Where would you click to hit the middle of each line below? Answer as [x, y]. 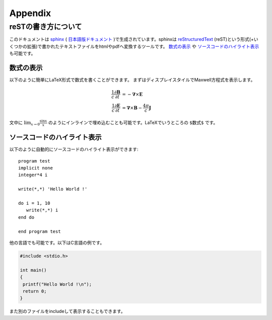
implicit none [36, 168]
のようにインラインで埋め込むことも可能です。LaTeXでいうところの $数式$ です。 [133, 123]
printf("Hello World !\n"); [57, 284]
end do [26, 217]
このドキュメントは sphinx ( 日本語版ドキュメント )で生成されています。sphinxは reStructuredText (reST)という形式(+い [134, 39]
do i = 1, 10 [34, 203]
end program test [40, 231]
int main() [33, 270]
